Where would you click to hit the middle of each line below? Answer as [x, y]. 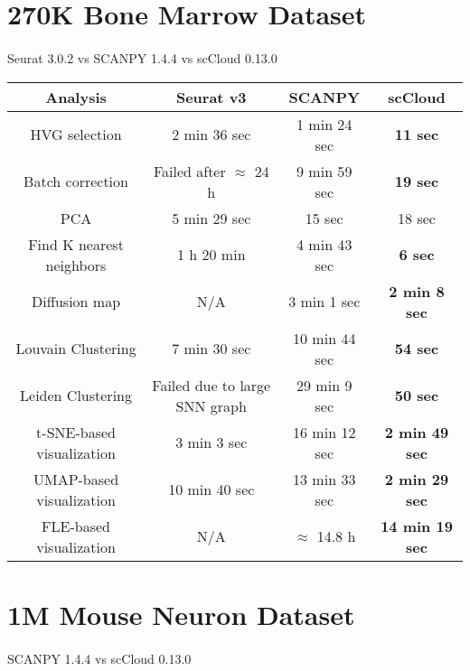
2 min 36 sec [211, 135]
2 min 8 [417, 291]
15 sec [324, 218]
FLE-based [76, 526]
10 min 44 [324, 338]
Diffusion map [76, 302]
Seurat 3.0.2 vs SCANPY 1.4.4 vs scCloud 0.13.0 [142, 57]
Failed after [189, 171]
